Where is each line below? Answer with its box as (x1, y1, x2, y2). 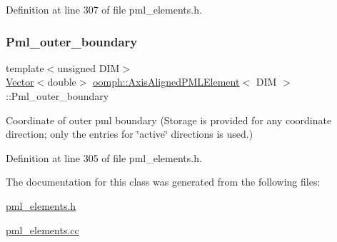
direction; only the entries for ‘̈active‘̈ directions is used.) (6, 126, 253, 141)
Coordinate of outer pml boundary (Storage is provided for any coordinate (6, 112, 332, 127)
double (47, 74, 76, 89)
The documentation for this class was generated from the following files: (6, 174, 321, 189)
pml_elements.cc (6, 222, 79, 237)
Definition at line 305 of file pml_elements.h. (6, 150, 202, 165)
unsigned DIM (57, 60, 120, 75)
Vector (6, 74, 34, 89)
